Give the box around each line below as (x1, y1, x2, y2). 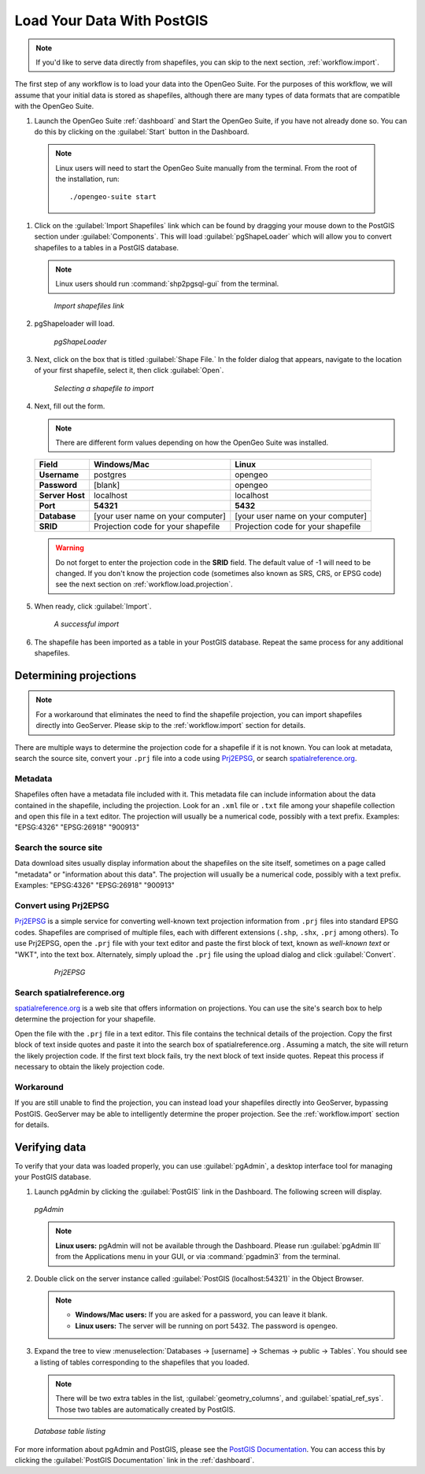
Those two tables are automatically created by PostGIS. (55, 1405, 236, 1414)
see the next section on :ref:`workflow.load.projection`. (55, 579, 233, 589)
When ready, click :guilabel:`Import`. (34, 601, 152, 611)
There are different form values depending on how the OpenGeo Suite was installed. (55, 438, 329, 447)
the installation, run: (55, 174, 120, 184)
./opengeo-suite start (69, 193, 157, 201)
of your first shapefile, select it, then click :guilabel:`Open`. (34, 366, 224, 375)
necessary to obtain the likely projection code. (14, 1062, 165, 1072)
